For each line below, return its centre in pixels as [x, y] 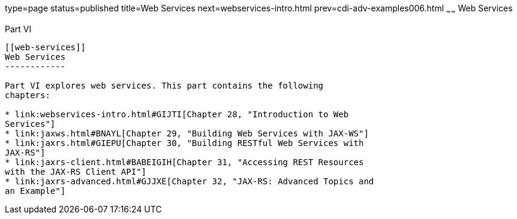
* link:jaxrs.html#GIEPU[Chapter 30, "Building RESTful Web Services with [184, 143]
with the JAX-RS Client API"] [76, 171]
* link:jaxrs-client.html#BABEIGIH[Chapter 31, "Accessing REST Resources [184, 162]
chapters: [28, 95]
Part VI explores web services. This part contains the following [164, 85]
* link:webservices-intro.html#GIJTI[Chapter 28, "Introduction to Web [177, 114]
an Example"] [35, 191]
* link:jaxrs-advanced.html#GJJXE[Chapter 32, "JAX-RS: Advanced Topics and [190, 181]
